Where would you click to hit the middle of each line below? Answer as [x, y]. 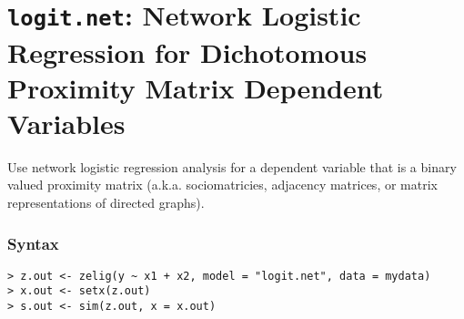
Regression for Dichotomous [187, 51]
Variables [66, 123]
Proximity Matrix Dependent [196, 87]
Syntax [33, 243]
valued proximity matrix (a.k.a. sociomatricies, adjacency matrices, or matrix [222, 185]
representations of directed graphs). [106, 202]
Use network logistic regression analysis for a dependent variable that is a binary [232, 166]
